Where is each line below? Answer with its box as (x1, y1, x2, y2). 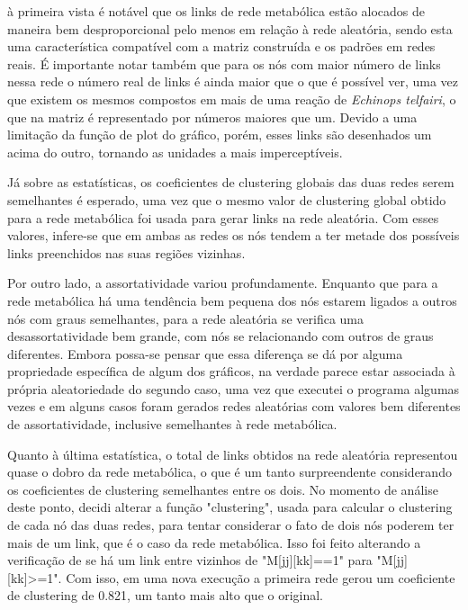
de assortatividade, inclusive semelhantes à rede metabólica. (7, 415, 337, 434)
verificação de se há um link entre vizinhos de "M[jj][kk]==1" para (7, 551, 373, 570)
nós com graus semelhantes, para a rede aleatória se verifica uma (7, 309, 364, 327)
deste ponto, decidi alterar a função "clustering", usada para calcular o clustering (7, 498, 453, 516)
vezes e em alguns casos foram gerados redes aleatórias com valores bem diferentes (7, 397, 461, 416)
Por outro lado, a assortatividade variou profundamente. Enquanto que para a (7, 274, 438, 292)
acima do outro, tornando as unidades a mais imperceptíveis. (7, 142, 343, 161)
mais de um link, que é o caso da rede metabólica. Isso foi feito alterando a (7, 533, 421, 552)
